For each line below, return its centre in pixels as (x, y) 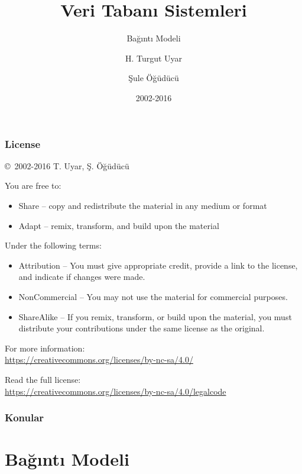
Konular (25, 417)
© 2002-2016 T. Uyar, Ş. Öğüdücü (67, 165)
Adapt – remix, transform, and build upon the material (119, 225)
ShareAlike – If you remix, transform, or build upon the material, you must (155, 316)
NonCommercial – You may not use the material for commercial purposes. (153, 296)
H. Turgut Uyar (154, 58)
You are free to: (33, 186)
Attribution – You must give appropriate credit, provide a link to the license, (158, 265)
